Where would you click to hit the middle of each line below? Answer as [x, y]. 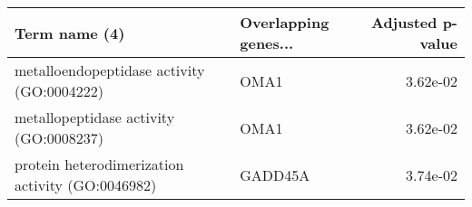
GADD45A [275, 174]
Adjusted [404, 22]
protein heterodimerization [99, 164]
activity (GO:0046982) [86, 185]
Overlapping [285, 22]
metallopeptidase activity [95, 117]
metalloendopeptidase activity [110, 70]
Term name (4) [70, 33]
